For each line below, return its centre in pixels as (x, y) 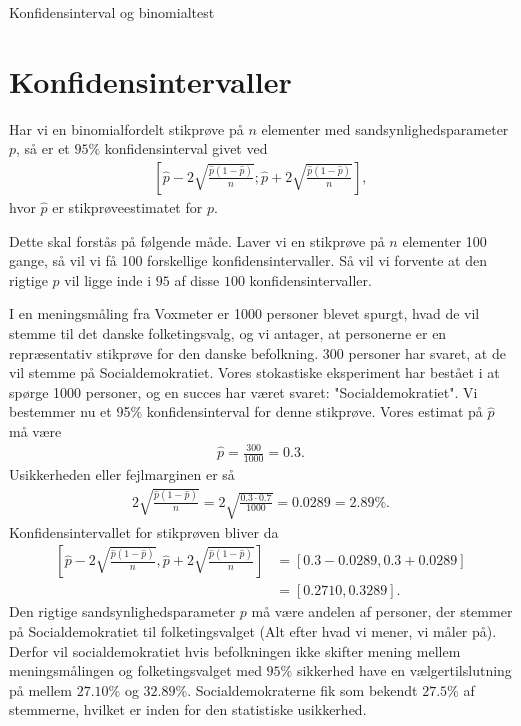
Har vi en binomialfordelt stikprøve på (126, 128)
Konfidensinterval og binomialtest (112, 12)
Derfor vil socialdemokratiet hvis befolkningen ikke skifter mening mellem (235, 650)
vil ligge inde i (108, 279)
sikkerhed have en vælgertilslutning (404, 670)
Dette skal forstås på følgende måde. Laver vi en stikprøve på (197, 240)
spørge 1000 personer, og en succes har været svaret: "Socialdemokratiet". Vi (243, 391)
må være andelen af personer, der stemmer (382, 611)
